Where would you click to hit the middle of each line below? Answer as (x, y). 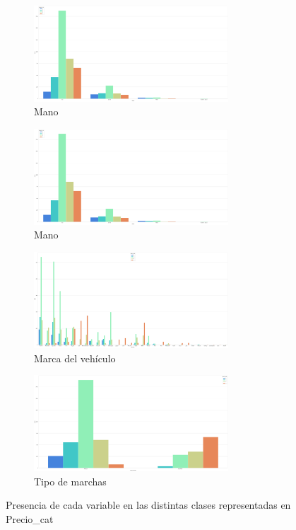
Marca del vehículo (75, 358)
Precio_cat (30, 518)
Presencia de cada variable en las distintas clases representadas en (148, 505)
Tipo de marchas (70, 481)
